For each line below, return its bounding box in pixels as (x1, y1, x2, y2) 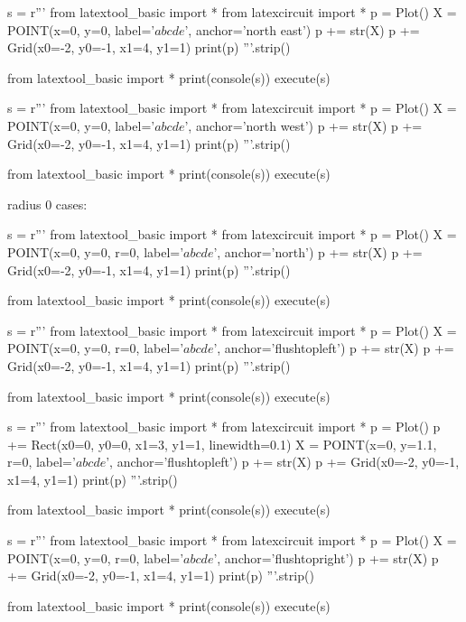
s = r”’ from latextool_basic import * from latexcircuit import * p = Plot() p (7, 417, 441, 436)
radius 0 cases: (7, 194, 88, 213)
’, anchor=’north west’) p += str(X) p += (184, 116, 423, 135)
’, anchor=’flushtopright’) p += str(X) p (213, 548, 439, 567)
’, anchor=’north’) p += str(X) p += (213, 242, 423, 261)
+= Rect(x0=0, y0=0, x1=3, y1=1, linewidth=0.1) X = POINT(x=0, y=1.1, (7, 434, 437, 453)
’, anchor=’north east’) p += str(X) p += (184, 20, 420, 39)
